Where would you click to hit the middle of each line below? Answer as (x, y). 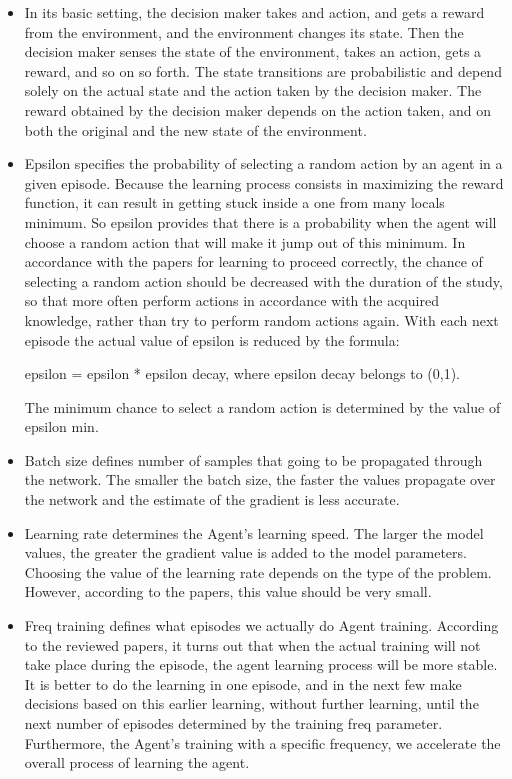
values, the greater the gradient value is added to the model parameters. (245, 552)
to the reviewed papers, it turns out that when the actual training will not (252, 644)
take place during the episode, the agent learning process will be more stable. (261, 664)
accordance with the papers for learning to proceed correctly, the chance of (253, 261)
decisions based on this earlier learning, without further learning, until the (251, 703)
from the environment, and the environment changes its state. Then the (244, 31)
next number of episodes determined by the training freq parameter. (233, 723)
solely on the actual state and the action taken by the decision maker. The (253, 90)
